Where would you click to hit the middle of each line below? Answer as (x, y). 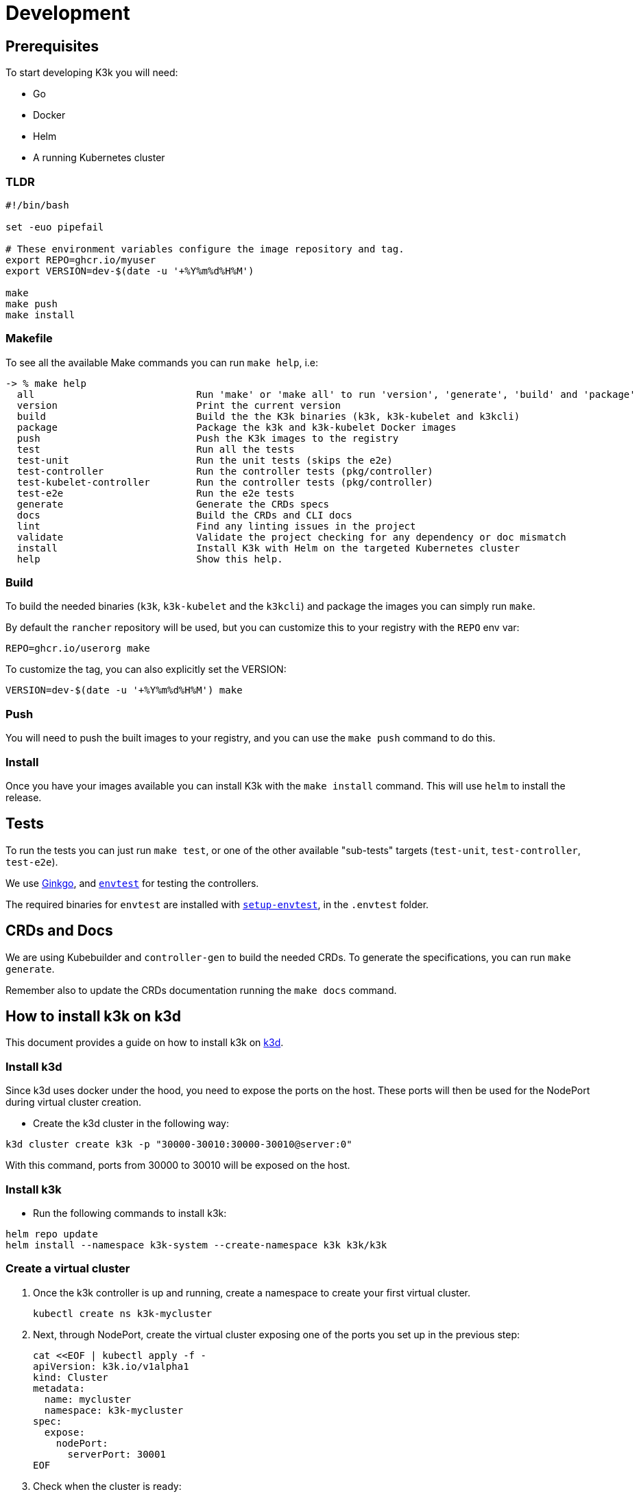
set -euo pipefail (55, 227)
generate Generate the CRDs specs (173, 504)
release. (24, 797)
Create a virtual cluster (68, 1269)
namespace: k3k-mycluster (114, 1410)
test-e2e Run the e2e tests (156, 493)
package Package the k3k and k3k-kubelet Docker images (237, 427)
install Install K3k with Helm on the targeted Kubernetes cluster (268, 548)
